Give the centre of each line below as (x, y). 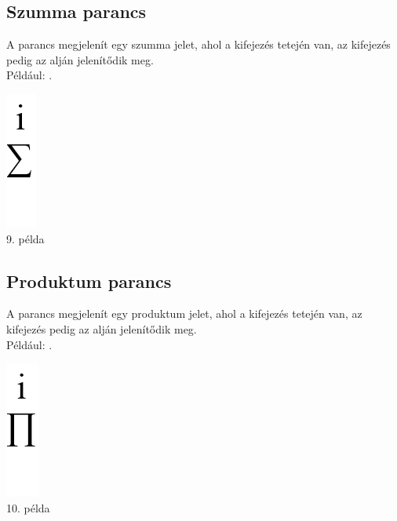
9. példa (25, 238)
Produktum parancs (89, 281)
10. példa (28, 507)
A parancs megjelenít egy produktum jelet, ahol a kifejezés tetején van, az (184, 313)
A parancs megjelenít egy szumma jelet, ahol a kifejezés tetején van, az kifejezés (198, 44)
